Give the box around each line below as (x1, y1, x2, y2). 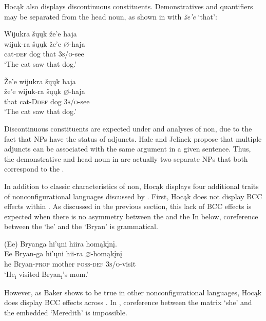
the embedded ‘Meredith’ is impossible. (4, 307, 127, 317)
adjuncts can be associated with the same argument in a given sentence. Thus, (4, 143, 251, 154)
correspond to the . (4, 163, 64, 174)
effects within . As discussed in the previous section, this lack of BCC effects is (4, 201, 252, 212)
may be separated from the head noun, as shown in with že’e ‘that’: (4, 11, 217, 22)
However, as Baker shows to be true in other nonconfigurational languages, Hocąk (4, 287, 262, 297)
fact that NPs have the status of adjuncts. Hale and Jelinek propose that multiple (4, 133, 262, 144)
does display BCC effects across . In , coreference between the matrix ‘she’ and (4, 297, 252, 308)
